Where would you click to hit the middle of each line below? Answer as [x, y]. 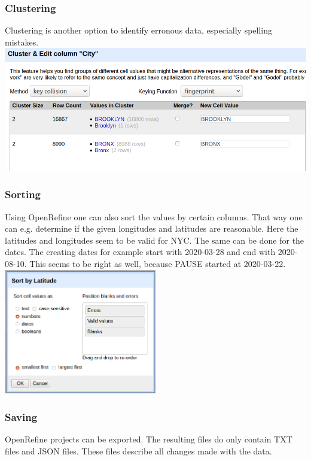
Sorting [23, 194]
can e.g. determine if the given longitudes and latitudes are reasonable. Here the [152, 228]
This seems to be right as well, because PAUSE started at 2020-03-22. [158, 264]
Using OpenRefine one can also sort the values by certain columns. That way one [154, 216]
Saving [21, 416]
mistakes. [22, 42]
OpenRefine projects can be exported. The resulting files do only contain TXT [149, 439]
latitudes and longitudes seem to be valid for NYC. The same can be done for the [155, 240]
